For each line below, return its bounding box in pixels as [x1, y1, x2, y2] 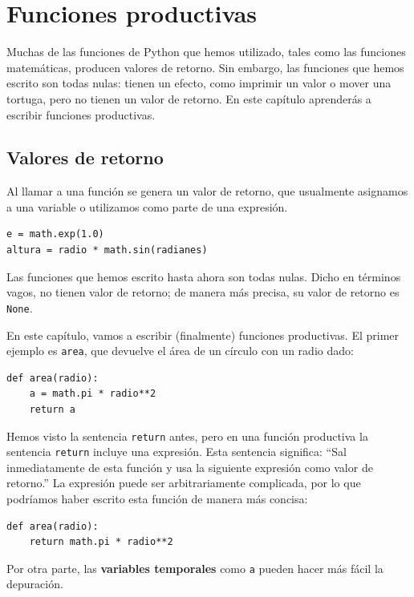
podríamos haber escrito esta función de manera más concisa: [6, 490, 308, 507]
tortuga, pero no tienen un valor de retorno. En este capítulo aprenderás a [6, 90, 371, 107]
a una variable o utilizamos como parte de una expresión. [6, 198, 288, 215]
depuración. [6, 575, 63, 592]
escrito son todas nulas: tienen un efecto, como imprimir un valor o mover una [6, 75, 392, 91]
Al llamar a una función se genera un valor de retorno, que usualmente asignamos [6, 183, 408, 200]
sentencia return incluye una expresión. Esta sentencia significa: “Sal [6, 443, 347, 460]
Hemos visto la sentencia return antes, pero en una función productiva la [6, 427, 368, 444]
